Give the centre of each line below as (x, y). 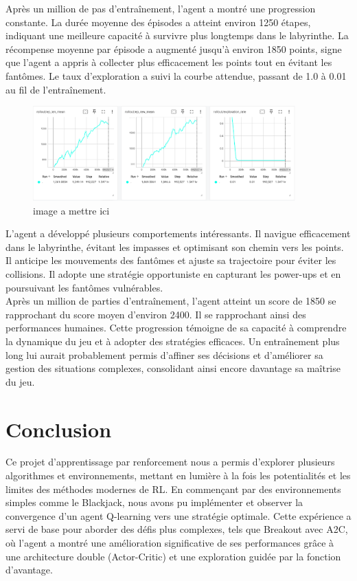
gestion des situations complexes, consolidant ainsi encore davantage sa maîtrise (173, 368)
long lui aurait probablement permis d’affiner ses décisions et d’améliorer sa (164, 354)
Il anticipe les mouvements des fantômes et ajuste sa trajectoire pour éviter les (171, 260)
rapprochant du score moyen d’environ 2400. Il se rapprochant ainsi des (156, 314)
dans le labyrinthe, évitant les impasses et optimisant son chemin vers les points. (175, 246)
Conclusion (59, 429)
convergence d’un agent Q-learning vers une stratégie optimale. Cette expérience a (178, 515)
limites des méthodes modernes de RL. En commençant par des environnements (173, 489)
